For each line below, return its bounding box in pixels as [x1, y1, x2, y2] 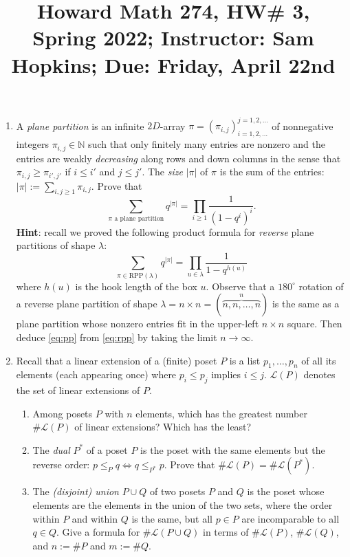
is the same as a [272, 296, 340, 311]
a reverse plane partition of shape [16, 296, 157, 311]
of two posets [149, 484, 206, 499]
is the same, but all [131, 511, 212, 525]
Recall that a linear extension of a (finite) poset [16, 353, 217, 367]
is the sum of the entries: [219, 164, 325, 179]
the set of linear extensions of [16, 383, 140, 397]
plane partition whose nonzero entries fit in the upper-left [16, 316, 259, 331]
